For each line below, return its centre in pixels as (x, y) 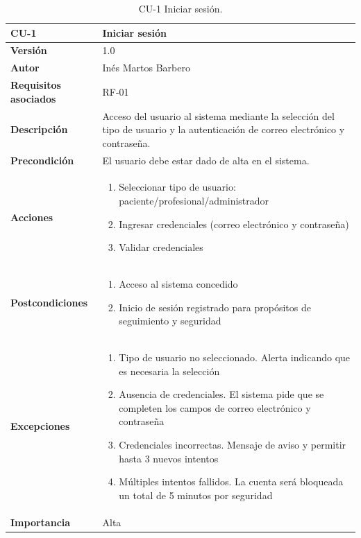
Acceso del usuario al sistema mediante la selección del (218, 115)
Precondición (42, 160)
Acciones (32, 217)
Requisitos (36, 85)
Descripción (39, 129)
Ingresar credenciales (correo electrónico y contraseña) (234, 224)
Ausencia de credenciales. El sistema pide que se (221, 394)
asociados (33, 98)
